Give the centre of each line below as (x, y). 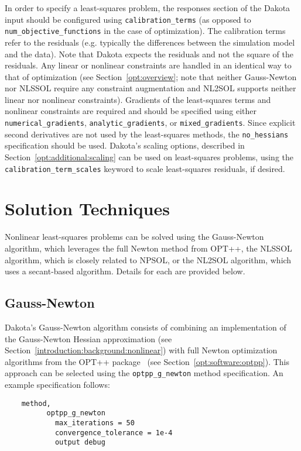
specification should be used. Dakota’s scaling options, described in (125, 145)
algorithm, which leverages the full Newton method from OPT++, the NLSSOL (148, 248)
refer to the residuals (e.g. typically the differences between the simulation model (150, 42)
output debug (80, 443)
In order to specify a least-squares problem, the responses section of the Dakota (148, 8)
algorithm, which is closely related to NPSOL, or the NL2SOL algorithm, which (148, 259)
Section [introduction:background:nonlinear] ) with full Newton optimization (141, 350)
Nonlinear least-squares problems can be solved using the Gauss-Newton (134, 237)
